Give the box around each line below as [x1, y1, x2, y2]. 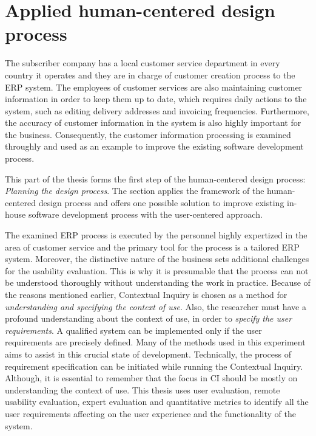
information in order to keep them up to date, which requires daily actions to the [5, 92, 307, 105]
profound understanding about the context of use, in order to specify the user [5, 312, 292, 325]
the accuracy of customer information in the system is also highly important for [5, 116, 301, 129]
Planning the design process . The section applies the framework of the [5, 184, 264, 197]
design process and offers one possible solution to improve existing [38, 196, 284, 209]
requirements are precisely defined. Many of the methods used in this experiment [5, 336, 306, 348]
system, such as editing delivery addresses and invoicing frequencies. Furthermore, [5, 104, 309, 117]
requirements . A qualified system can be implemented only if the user [5, 324, 262, 336]
